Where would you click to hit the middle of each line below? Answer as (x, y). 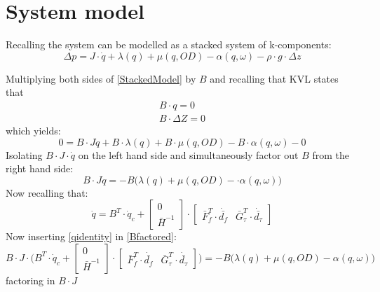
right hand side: (40, 168)
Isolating (24, 154)
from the (331, 154)
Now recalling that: (47, 192)
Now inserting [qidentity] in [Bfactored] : (91, 236)
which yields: (33, 130)
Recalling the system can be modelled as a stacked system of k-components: (169, 44)
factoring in (30, 280)
